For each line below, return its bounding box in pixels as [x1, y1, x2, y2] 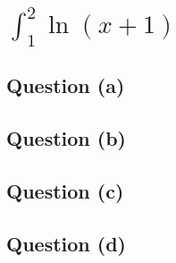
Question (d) [6, 229, 126, 257]
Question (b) [6, 123, 126, 151]
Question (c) [6, 176, 124, 204]
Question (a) [6, 72, 125, 99]
